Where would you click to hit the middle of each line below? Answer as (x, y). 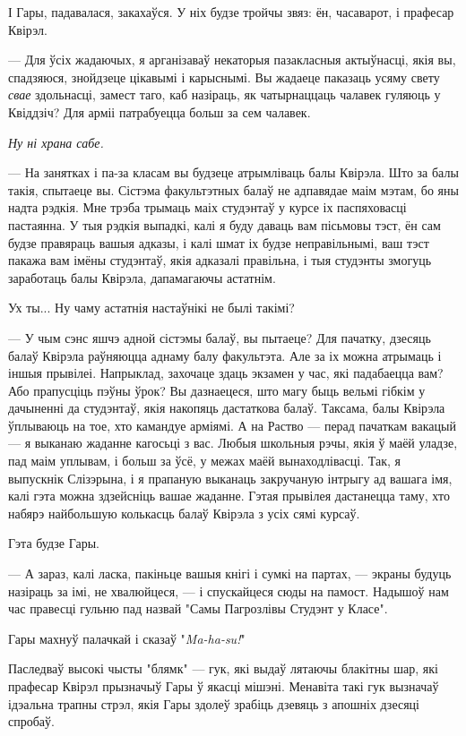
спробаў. (31, 721)
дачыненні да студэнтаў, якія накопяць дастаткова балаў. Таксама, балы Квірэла (227, 408)
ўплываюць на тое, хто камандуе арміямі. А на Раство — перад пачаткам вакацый (232, 425)
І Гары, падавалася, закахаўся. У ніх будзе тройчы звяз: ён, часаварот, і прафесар (231, 12)
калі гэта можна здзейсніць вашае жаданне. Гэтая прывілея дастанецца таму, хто (229, 496)
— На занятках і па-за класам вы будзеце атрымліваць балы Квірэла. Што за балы (233, 172)
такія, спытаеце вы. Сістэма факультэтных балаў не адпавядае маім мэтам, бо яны (233, 189)
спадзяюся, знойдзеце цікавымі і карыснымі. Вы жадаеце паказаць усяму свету (224, 77)
